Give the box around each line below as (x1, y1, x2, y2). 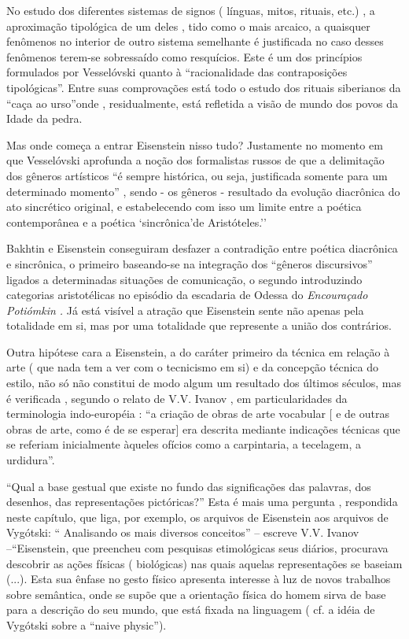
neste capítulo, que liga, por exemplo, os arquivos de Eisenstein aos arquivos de (6, 508, 389, 525)
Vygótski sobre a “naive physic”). (6, 616, 167, 633)
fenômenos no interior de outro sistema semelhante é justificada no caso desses (6, 33, 384, 50)
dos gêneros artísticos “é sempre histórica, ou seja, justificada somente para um (6, 167, 388, 183)
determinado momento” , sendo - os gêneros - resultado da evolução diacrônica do (6, 183, 400, 199)
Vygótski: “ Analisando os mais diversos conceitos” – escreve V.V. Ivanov (6, 524, 359, 541)
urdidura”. (6, 452, 55, 468)
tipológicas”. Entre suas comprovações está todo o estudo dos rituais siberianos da (6, 79, 401, 95)
